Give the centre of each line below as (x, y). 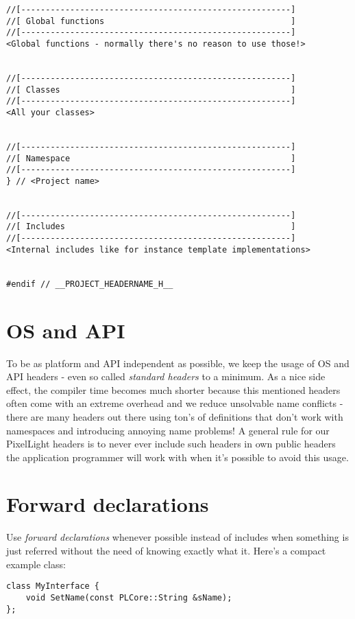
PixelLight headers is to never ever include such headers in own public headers (171, 444)
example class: (36, 564)
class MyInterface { (53, 586)
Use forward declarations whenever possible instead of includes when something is (177, 537)
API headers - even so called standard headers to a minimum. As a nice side (166, 376)
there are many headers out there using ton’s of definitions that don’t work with (175, 416)
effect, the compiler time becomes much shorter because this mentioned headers (173, 389)
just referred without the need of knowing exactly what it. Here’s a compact (166, 550)
